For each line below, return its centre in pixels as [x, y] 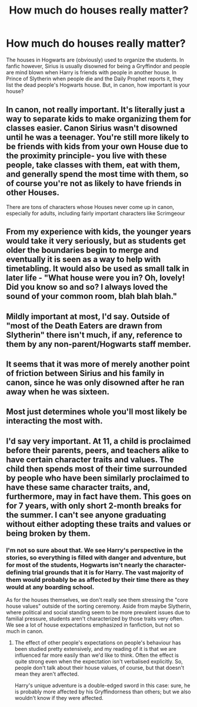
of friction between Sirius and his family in [85, 373]
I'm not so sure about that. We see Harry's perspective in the [95, 550]
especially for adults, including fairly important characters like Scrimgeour [96, 213]
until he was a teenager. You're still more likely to [98, 137]
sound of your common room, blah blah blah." [92, 297]
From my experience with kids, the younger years [99, 232]
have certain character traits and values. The [90, 459]
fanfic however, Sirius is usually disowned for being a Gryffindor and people [98, 66]
